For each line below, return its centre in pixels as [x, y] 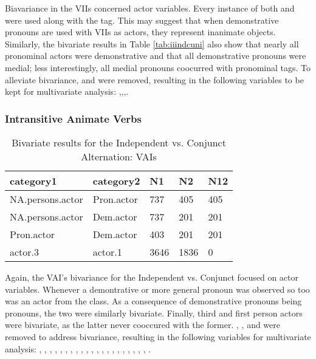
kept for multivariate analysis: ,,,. [67, 91]
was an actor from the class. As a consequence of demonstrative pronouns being [153, 301]
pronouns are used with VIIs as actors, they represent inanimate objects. [140, 32]
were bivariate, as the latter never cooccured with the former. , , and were [143, 325]
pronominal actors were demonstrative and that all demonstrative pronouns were [156, 56]
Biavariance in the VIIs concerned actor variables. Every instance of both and [150, 8]
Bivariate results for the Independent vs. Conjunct [119, 142]
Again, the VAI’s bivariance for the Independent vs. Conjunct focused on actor [152, 277]
